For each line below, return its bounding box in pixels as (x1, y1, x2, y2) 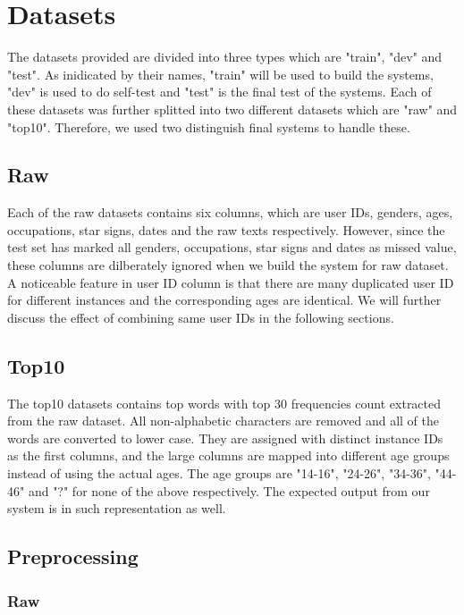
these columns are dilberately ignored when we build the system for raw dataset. (7, 256, 449, 274)
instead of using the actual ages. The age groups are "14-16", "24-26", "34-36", (7, 464, 431, 483)
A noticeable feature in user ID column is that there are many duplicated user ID (7, 273, 454, 291)
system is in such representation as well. (7, 499, 226, 518)
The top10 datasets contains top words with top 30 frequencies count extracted (7, 393, 442, 412)
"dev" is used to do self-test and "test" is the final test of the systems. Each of (7, 82, 432, 101)
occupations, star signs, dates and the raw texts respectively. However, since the (7, 220, 445, 239)
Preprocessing (7, 543, 139, 570)
